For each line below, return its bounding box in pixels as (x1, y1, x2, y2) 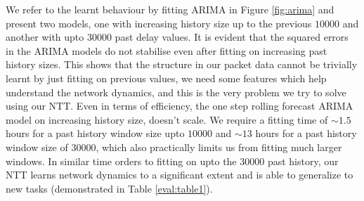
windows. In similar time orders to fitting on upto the (6, 153, 237, 168)
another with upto (6, 30, 84, 44)
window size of (6, 139, 68, 154)
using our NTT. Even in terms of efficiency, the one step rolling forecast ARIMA (6, 98, 353, 113)
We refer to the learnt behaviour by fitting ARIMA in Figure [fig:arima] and (6, 2, 334, 16)
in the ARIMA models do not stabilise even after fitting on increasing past (6, 43, 327, 58)
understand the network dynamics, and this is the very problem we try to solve (6, 84, 346, 99)
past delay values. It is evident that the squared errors (115, 30, 349, 44)
